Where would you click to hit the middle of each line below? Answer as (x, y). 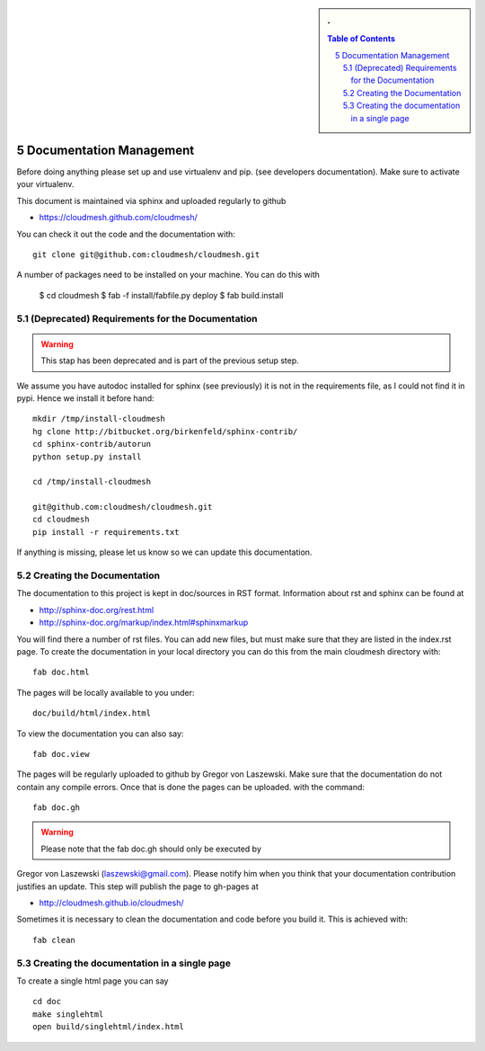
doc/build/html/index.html (92, 713)
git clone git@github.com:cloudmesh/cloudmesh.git (146, 255)
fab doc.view (61, 754)
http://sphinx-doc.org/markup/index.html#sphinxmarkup (144, 623)
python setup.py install (87, 457)
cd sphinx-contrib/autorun (92, 444)
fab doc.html (61, 672)
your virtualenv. (45, 184)
